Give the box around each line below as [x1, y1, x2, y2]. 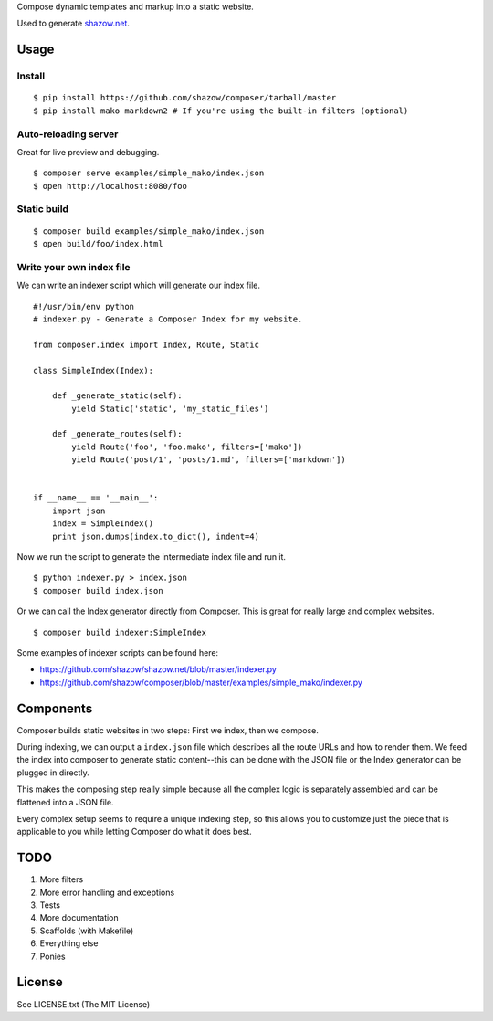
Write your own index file [16, 260, 131, 273]
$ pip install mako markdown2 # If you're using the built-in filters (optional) [33, 105, 409, 116]
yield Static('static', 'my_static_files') [71, 403, 269, 414]
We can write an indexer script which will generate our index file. [16, 279, 260, 291]
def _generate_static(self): [51, 391, 183, 401]
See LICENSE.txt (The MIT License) [16, 998, 151, 1009]
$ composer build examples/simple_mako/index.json [33, 226, 265, 237]
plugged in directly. [16, 767, 90, 778]
